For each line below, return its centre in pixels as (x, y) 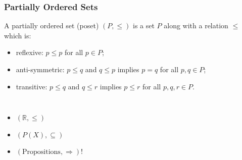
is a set (144, 25)
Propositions (41, 152)
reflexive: (30, 52)
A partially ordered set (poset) (52, 25)
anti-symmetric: (40, 69)
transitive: (32, 86)
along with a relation (196, 25)
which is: (18, 35)
